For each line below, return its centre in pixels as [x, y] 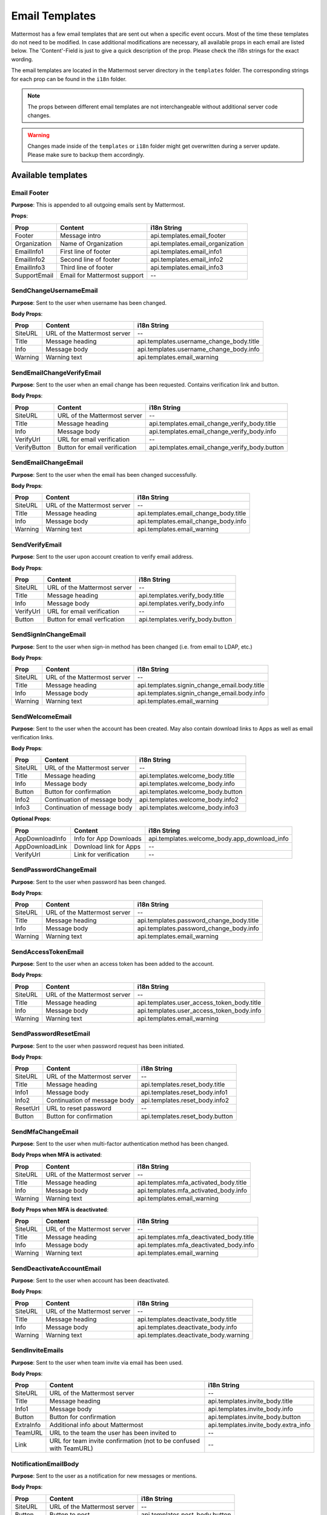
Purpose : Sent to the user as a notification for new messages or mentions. [104, 1476]
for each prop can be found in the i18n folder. [69, 79]
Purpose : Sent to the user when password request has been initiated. [98, 1046]
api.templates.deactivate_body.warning [193, 1335]
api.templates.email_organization [197, 244]
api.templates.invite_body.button [254, 1417]
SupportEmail [34, 275]
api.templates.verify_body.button [185, 619]
